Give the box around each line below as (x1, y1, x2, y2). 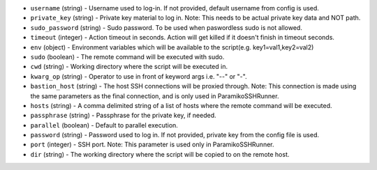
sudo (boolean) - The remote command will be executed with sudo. (30, 52, 225, 61)
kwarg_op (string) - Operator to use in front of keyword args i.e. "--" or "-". (30, 72, 247, 80)
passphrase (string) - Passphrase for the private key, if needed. (30, 111, 216, 120)
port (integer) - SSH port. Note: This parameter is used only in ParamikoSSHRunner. (30, 140, 275, 149)
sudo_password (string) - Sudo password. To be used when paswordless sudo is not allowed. (30, 23, 303, 31)
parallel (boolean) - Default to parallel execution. (30, 121, 178, 129)
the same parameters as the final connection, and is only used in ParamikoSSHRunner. (30, 91, 279, 100)
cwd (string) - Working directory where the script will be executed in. (30, 63, 228, 71)
